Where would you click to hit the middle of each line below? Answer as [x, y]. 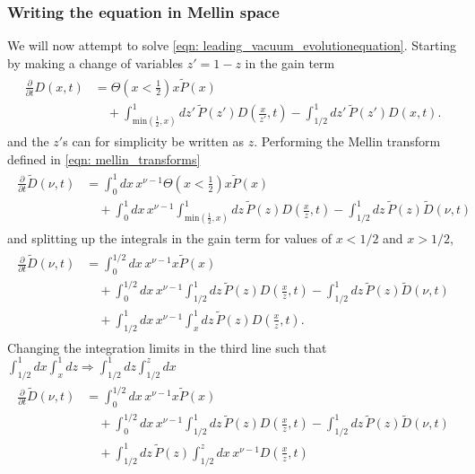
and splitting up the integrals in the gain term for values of [170, 238]
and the [28, 141]
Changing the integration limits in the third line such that [167, 347]
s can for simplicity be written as [153, 141]
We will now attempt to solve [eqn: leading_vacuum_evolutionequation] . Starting [232, 45]
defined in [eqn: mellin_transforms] [104, 158]
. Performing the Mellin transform [347, 141]
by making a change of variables [95, 62]
